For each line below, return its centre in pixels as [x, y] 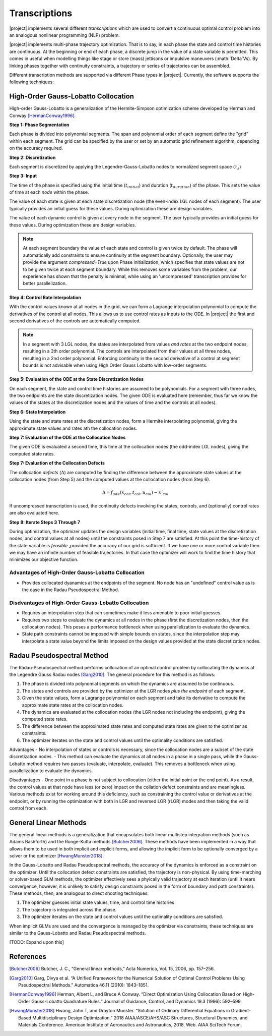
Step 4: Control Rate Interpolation [45, 297]
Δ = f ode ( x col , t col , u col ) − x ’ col [135, 493]
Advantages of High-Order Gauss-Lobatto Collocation [77, 572]
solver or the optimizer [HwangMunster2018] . [57, 856]
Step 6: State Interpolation [38, 412]
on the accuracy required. [36, 148]
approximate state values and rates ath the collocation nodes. [73, 428]
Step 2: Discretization [32, 157]
